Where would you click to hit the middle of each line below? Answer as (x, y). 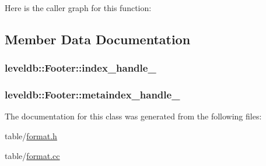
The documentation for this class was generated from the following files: (133, 116)
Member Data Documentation (98, 39)
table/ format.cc (32, 155)
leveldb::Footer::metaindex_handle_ (92, 95)
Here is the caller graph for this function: (78, 8)
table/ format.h (31, 136)
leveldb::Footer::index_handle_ (80, 68)
